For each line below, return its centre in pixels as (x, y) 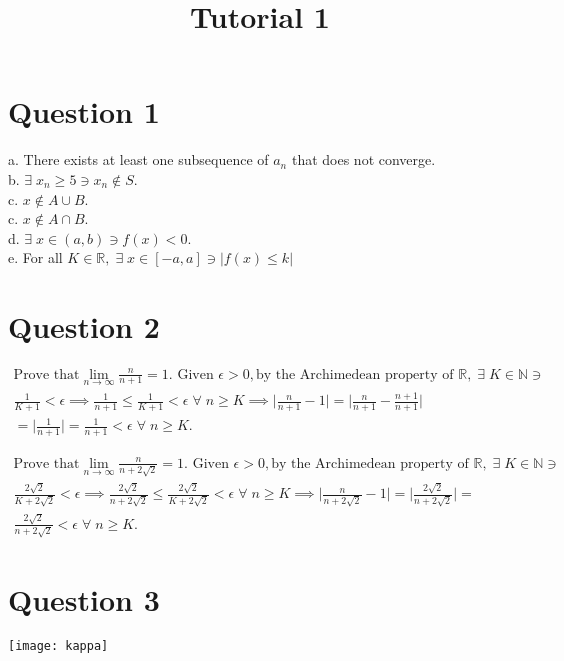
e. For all (35, 257)
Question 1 (84, 111)
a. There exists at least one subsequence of (138, 159)
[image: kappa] (58, 645)
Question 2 (84, 326)
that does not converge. (363, 159)
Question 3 (84, 598)
